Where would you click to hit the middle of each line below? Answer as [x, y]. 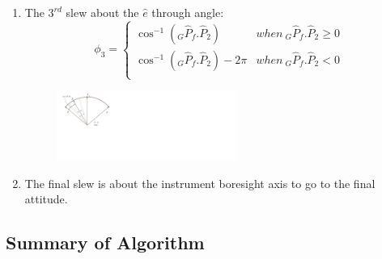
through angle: [188, 12]
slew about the [102, 12]
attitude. [46, 199]
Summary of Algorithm [105, 242]
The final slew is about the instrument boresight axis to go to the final [200, 183]
